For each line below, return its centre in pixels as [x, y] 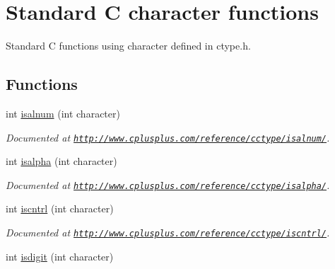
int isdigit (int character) [60, 256]
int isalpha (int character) [61, 161]
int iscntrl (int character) [60, 208]
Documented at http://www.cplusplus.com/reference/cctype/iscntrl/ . [168, 233]
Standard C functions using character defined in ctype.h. [128, 46]
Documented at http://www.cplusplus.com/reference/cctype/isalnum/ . [168, 137]
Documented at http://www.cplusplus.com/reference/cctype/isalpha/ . [168, 184]
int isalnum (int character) [63, 113]
